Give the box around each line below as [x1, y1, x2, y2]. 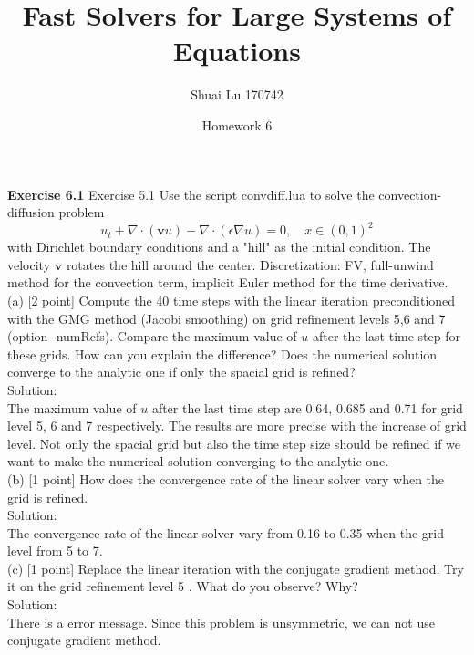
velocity [7, 255, 51, 274]
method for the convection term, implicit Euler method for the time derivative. [7, 273, 448, 292]
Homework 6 [201, 115, 273, 134]
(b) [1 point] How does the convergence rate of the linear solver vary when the [7, 469, 445, 488]
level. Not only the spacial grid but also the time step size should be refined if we [7, 433, 461, 452]
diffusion [7, 203, 55, 222]
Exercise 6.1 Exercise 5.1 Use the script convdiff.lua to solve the [7, 184, 375, 203]
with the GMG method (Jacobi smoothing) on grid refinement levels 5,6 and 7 [7, 308, 446, 327]
